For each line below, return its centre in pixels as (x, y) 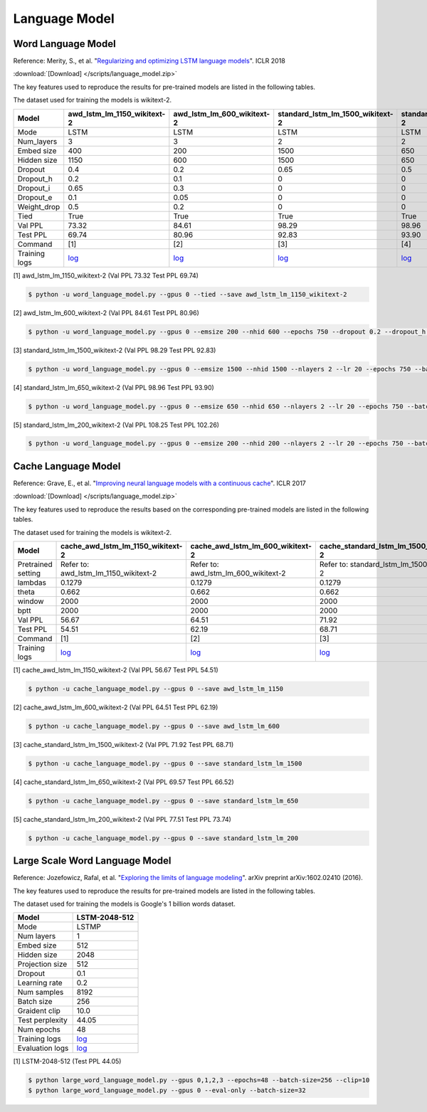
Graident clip (39, 1011)
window (31, 601)
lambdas (32, 582)
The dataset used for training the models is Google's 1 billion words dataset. (125, 904)
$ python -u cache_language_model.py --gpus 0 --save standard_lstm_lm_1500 (165, 763)
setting (29, 573)
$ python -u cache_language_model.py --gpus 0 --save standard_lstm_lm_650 (163, 801)
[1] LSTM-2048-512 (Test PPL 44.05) (67, 1061)
